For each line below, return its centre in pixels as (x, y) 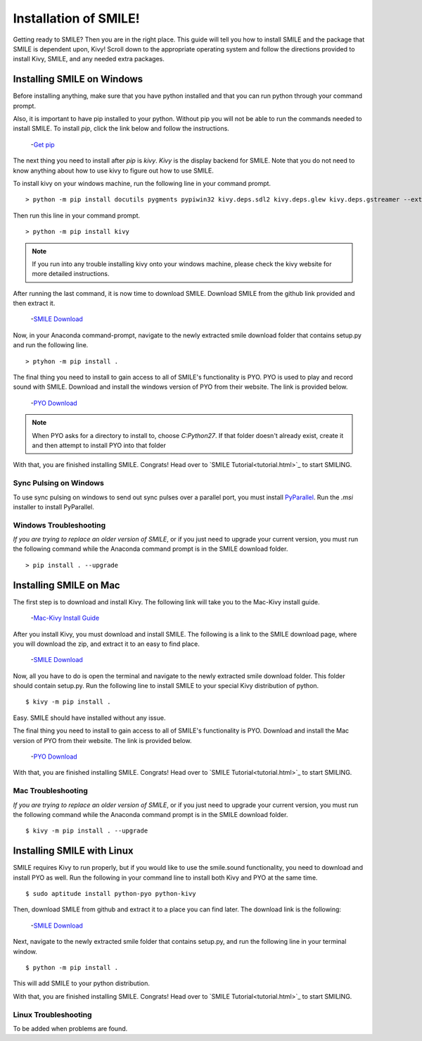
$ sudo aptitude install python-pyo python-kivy (111, 894)
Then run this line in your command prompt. (77, 216)
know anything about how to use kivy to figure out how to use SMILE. (113, 170)
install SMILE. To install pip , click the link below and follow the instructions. (121, 129)
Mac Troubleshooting (50, 791)
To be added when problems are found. (70, 1028)
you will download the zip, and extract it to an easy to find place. (107, 644)
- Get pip (43, 144)
